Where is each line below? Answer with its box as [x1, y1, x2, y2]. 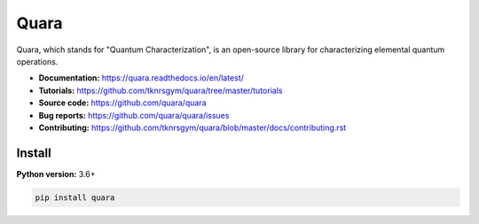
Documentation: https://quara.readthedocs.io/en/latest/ [38, 73, 244, 83]
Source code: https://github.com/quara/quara [38, 97, 208, 108]
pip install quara [35, 192, 115, 203]
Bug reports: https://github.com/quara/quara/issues [38, 110, 230, 120]
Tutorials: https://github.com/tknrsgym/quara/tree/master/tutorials [38, 85, 283, 96]
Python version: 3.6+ [16, 168, 96, 179]
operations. [16, 56, 59, 66]
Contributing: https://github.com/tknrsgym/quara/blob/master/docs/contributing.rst [38, 122, 347, 133]
